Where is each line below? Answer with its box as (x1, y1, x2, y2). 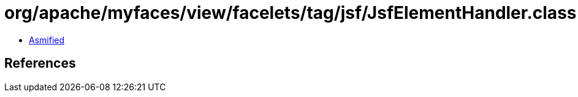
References (4, 56, 76, 71)
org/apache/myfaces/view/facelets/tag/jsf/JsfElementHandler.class (4, 2, 577, 23)
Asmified (29, 34, 65, 45)
